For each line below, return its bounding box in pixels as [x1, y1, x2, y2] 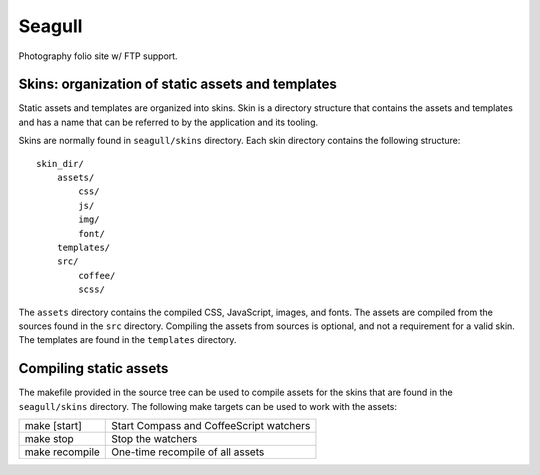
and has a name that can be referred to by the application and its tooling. [18, 116, 319, 128]
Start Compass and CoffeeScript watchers [111, 419, 311, 432]
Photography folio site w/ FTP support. [18, 50, 179, 62]
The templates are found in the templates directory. [18, 334, 237, 346]
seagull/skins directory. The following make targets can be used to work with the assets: [18, 400, 398, 412]
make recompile [24, 445, 100, 459]
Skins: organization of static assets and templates [18, 76, 337, 93]
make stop [24, 432, 74, 445]
